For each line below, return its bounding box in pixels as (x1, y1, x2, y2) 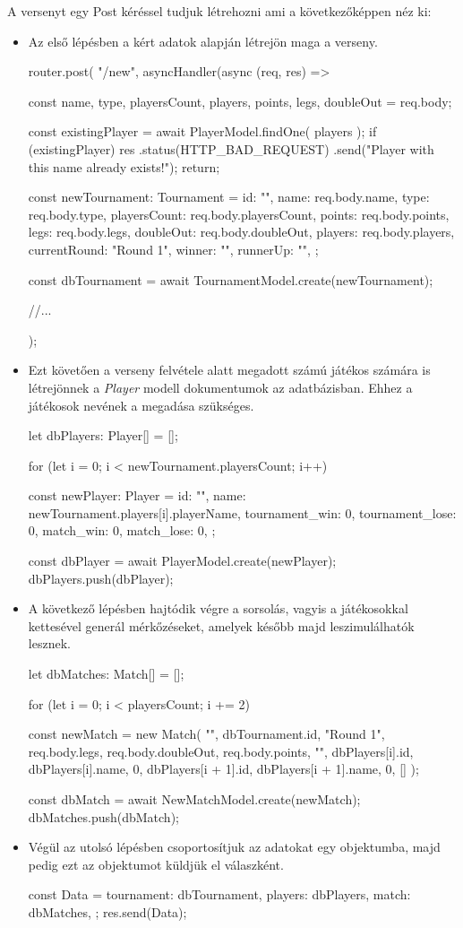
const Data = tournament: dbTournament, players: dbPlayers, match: (28, 885, 411, 904)
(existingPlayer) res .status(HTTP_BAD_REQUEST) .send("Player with (28, 139, 434, 158)
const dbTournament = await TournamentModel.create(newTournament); (28, 270, 433, 289)
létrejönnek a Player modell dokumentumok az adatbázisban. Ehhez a (28, 377, 413, 396)
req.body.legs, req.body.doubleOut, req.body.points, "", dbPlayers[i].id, (28, 742, 414, 760)
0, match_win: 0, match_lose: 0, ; (28, 521, 216, 540)
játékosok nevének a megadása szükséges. (28, 395, 254, 414)
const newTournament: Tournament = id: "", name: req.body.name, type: (28, 187, 430, 206)
